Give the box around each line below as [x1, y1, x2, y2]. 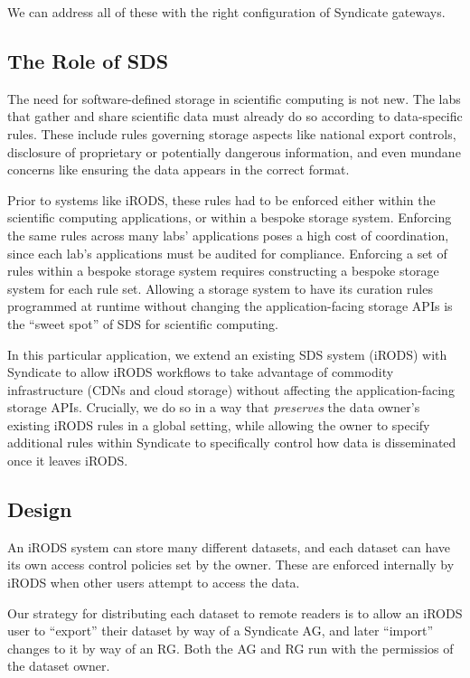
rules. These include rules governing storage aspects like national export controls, [7, 124, 456, 143]
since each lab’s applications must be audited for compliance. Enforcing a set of [7, 243, 447, 262]
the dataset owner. [7, 656, 110, 675]
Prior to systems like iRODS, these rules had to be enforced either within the [7, 190, 436, 209]
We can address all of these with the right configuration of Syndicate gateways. [7, 3, 446, 21]
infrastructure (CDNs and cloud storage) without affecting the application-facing [7, 380, 455, 399]
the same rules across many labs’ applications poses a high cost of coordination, [7, 225, 449, 244]
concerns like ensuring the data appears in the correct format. [7, 160, 350, 179]
